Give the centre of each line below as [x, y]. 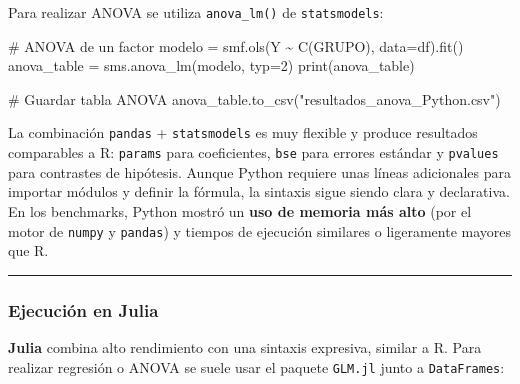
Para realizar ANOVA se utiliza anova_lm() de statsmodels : [196, 12]
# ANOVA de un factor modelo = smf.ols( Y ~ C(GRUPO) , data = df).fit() [236, 45]
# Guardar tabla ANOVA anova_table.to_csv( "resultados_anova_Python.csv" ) [254, 98]
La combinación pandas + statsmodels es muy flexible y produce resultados [243, 132]
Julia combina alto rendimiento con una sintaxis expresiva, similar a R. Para [245, 347]
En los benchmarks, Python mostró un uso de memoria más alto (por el [240, 210]
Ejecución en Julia [83, 309]
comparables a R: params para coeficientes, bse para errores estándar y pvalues [253, 152]
